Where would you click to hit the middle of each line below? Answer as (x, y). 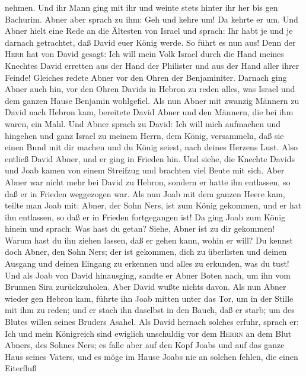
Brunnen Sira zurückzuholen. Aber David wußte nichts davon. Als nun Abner (146, 287)
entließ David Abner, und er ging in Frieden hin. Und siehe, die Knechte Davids (150, 158)
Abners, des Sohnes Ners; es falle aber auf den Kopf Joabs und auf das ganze (145, 345)
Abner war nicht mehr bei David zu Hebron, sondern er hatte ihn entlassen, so (148, 181)
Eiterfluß (21, 368)
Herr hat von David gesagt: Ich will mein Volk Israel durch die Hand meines (144, 54)
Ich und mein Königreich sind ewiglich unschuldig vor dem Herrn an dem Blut (148, 333)
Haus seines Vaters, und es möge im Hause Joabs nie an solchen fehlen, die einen (152, 356)
